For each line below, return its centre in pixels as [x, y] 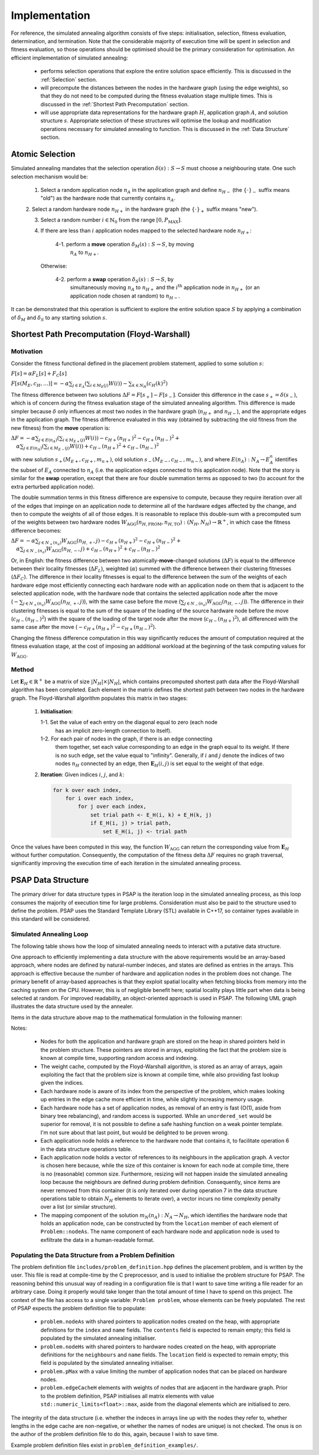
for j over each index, [112, 807]
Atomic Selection [43, 154]
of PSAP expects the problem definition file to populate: [79, 1308]
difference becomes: [36, 530]
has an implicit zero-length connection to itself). [113, 730]
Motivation [27, 351]
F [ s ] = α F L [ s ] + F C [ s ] [39, 374]
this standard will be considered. [51, 919]
